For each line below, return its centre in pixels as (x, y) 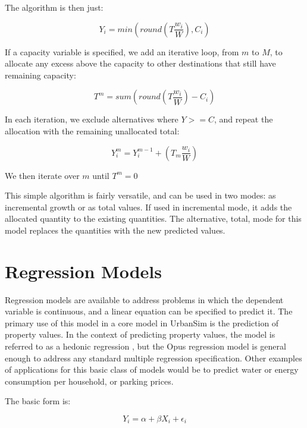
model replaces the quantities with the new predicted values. (115, 230)
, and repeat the (243, 119)
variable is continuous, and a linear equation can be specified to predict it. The (149, 311)
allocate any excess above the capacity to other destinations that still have (140, 63)
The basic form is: (38, 401)
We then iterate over (42, 175)
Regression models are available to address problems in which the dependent (144, 299)
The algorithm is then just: (54, 7)
